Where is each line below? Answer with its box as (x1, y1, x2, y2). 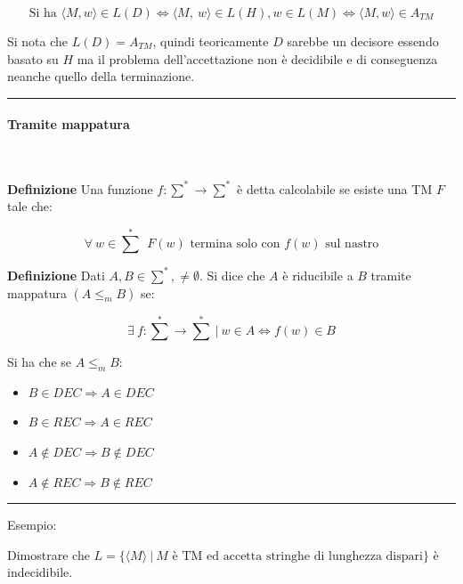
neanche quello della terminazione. (7, 67, 195, 85)
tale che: (7, 197, 53, 215)
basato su (7, 49, 59, 68)
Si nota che (7, 32, 69, 50)
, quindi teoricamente (152, 32, 269, 50)
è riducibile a (282, 265, 353, 284)
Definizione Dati (7, 265, 105, 284)
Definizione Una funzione (7, 179, 153, 198)
